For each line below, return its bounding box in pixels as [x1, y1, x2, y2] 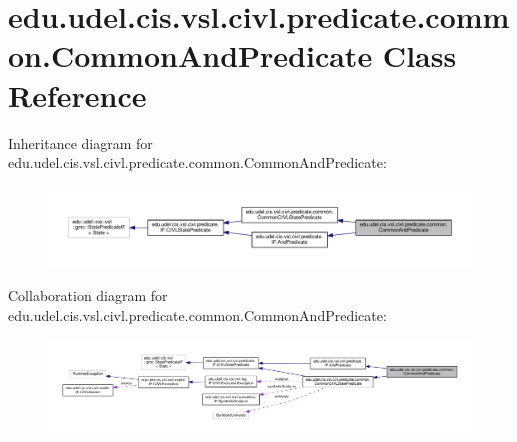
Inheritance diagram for [8, 132, 153, 153]
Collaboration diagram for [8, 285, 168, 306]
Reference [8, 74, 147, 115]
